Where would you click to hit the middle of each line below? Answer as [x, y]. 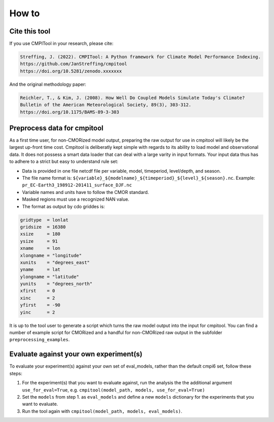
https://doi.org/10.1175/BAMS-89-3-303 [70, 112]
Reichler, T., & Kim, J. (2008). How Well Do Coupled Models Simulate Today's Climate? [132, 98]
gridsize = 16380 [43, 227]
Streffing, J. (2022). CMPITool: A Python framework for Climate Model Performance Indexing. [141, 57]
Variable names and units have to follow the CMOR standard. [85, 192]
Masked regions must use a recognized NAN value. [76, 199]
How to [25, 13]
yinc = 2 [38, 312]
